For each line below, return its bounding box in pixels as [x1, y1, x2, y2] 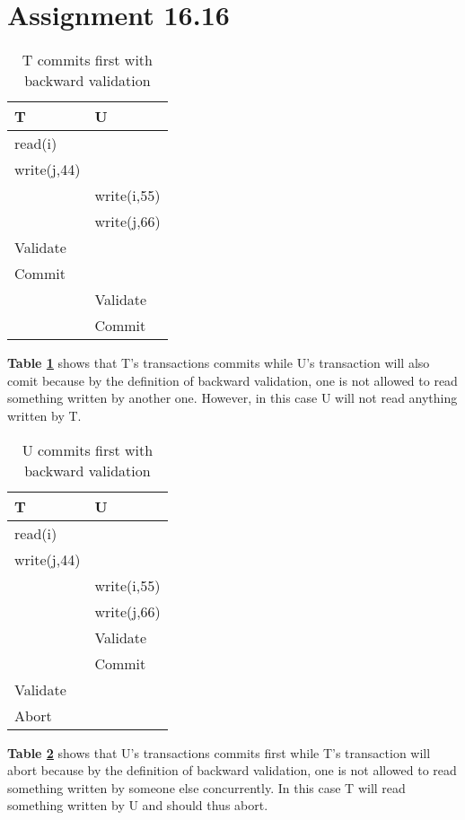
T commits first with [22, 49, 153, 71]
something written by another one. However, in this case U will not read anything [7, 388, 458, 407]
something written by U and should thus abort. [7, 796, 268, 815]
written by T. [7, 406, 82, 424]
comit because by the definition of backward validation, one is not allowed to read [7, 371, 458, 389]
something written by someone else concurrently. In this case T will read [7, 778, 406, 797]
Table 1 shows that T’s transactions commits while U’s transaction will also [7, 353, 430, 372]
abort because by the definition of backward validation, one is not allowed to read [7, 761, 457, 780]
